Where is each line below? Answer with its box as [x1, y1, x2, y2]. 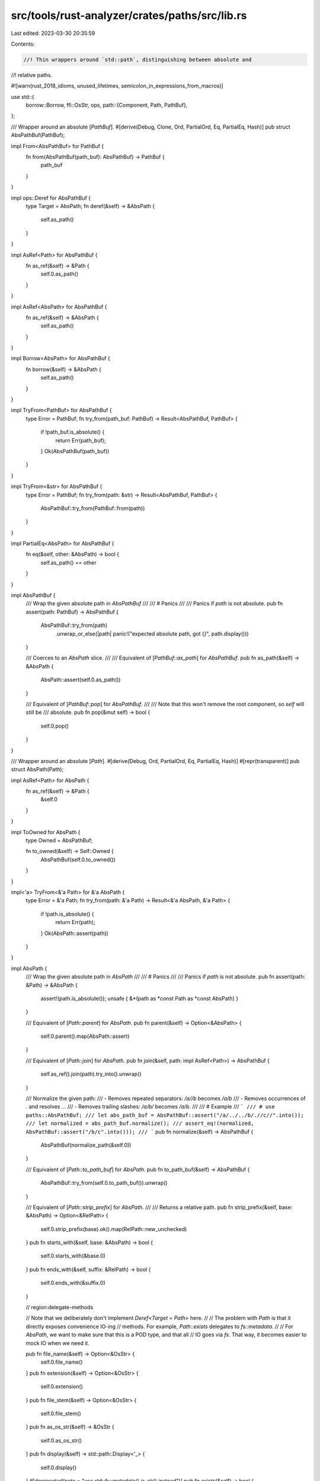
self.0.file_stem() [40, 1410, 81, 1417]
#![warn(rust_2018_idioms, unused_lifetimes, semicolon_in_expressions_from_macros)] [11, 82, 223, 89]
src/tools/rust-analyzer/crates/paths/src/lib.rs [11, 9, 247, 22]
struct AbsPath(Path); [11, 766, 64, 773]
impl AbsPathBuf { [11, 592, 56, 599]
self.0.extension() [40, 1383, 83, 1390]
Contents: [11, 40, 35, 47]
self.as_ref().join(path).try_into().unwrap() [40, 1070, 142, 1078]
